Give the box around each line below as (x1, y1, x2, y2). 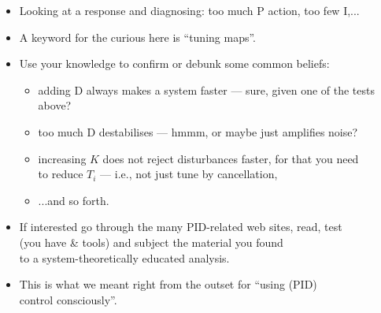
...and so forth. (38, 192, 109, 208)
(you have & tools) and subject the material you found (19, 233, 283, 250)
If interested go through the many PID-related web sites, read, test (19, 218, 342, 235)
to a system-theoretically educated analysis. (19, 249, 230, 266)
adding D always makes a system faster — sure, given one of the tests (38, 81, 375, 98)
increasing (38, 150, 87, 166)
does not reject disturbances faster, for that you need (102, 150, 359, 166)
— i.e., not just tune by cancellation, (100, 166, 278, 182)
